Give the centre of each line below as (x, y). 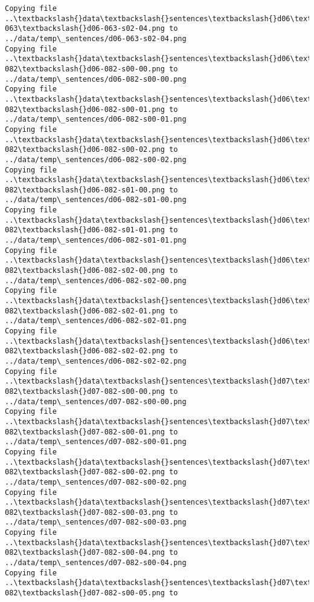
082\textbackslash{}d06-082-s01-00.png (85, 190)
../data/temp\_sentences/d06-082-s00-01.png (96, 119)
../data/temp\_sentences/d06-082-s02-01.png (96, 321)
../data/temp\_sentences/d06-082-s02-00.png (96, 280)
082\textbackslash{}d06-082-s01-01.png (85, 230)
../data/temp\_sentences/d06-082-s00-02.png (96, 159)
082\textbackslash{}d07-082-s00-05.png (85, 593)
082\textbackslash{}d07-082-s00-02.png (85, 472)
